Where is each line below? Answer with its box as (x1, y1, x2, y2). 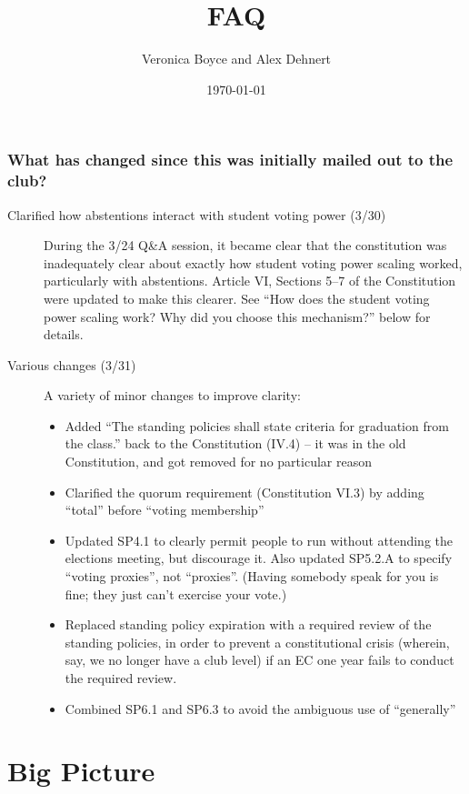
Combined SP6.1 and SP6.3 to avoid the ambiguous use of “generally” (65, 699, 456, 718)
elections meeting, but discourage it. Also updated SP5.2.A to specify (65, 548, 453, 568)
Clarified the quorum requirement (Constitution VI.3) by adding (65, 482, 424, 501)
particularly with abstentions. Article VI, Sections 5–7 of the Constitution (44, 271, 456, 290)
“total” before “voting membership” (65, 500, 264, 519)
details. (44, 325, 84, 344)
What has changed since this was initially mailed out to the (7, 148, 454, 171)
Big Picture (7, 752, 155, 789)
